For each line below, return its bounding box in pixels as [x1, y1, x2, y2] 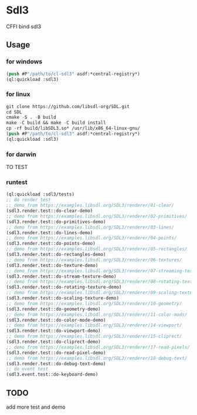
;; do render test [6, 197, 51, 203]
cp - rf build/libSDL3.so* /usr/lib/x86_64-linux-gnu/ [6, 126, 141, 131]
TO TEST [6, 164, 28, 171]
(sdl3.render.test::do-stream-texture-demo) [6, 274, 117, 279]
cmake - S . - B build [6, 114, 57, 120]
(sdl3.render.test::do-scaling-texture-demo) [6, 295, 119, 301]
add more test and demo [6, 403, 66, 410]
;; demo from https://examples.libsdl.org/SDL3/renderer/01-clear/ [6, 203, 175, 208]
